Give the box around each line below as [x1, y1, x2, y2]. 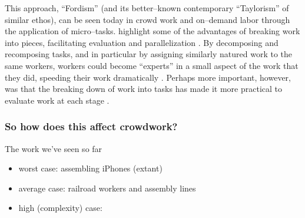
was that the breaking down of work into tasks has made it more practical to [5, 82, 282, 95]
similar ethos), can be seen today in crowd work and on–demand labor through [5, 13, 290, 25]
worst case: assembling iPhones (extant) [18, 162, 163, 174]
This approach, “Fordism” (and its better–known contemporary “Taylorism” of [5, 2, 289, 14]
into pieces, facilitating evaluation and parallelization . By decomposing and [5, 36, 279, 48]
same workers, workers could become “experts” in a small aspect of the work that [5, 59, 299, 71]
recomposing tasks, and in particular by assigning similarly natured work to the [5, 48, 293, 60]
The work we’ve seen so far [5, 142, 102, 154]
